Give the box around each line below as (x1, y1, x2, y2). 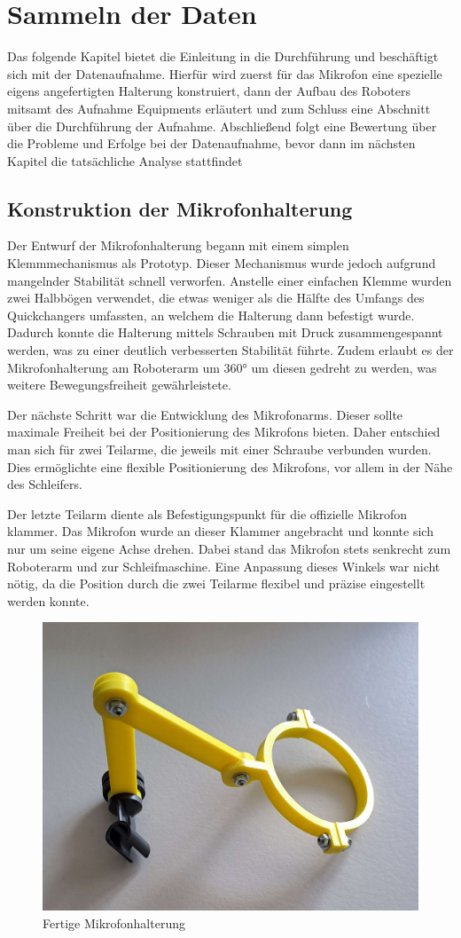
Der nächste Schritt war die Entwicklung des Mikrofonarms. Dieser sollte (7, 405, 403, 423)
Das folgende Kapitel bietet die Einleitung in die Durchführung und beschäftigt (7, 47, 439, 66)
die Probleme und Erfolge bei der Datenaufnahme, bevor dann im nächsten (7, 134, 416, 153)
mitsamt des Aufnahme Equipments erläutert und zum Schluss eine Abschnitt (7, 99, 431, 117)
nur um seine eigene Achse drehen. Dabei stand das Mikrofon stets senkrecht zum (7, 539, 451, 557)
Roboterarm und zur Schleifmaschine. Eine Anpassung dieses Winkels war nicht (7, 556, 441, 575)
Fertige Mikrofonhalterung (43, 913, 185, 932)
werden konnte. (7, 591, 90, 610)
